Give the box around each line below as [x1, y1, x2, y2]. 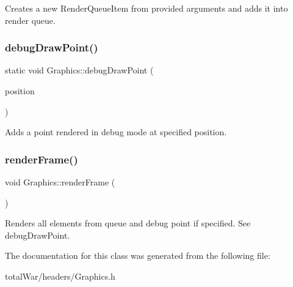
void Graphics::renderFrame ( [5, 176, 115, 188]
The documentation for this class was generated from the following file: [5, 249, 270, 262]
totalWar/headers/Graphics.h [5, 269, 115, 282]
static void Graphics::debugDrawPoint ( [5, 64, 154, 76]
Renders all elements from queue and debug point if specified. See [5, 217, 251, 229]
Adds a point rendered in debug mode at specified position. [5, 125, 227, 138]
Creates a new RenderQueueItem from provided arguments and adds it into [5, 2, 288, 14]
